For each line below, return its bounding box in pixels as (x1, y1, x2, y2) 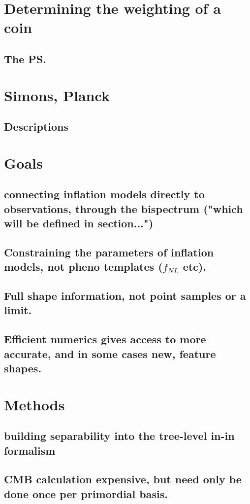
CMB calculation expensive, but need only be (4, 471, 242, 487)
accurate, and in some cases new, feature (4, 346, 216, 361)
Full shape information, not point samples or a (4, 288, 246, 303)
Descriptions (4, 119, 69, 134)
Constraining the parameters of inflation (4, 244, 214, 259)
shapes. (4, 360, 42, 375)
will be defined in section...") (4, 216, 154, 231)
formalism (4, 442, 56, 458)
